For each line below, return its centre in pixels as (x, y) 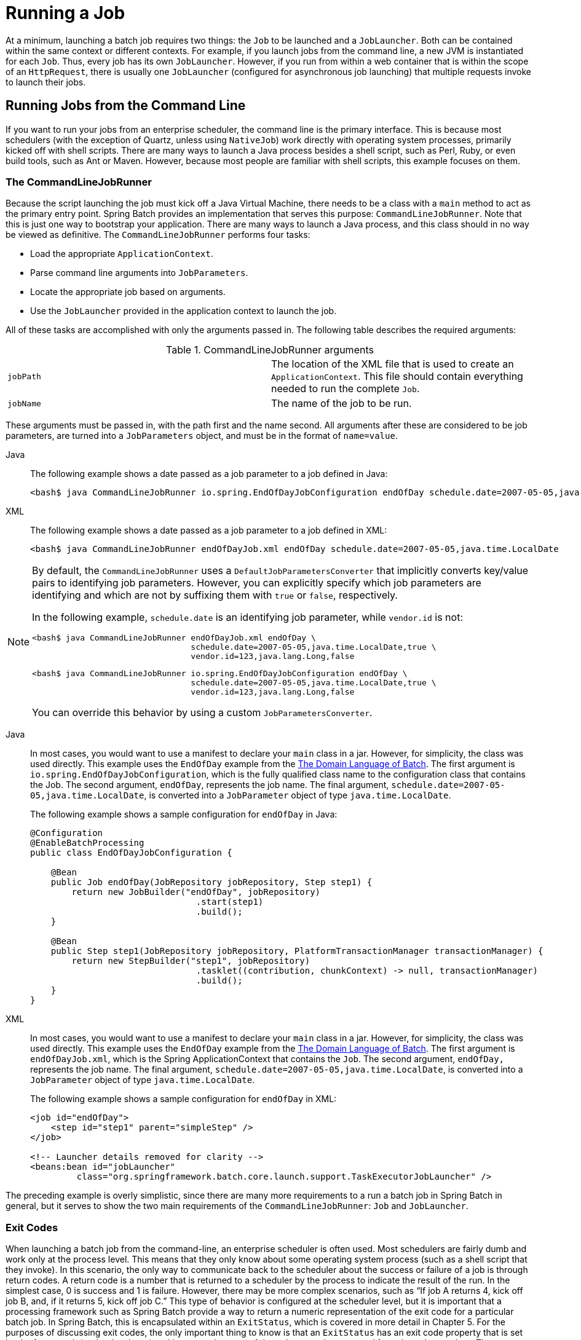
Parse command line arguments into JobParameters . (139, 273)
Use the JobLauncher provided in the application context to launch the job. (184, 311)
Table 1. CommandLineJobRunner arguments (270, 350)
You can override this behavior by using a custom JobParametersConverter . (202, 713)
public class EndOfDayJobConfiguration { (131, 853)
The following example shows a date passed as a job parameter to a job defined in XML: (209, 530)
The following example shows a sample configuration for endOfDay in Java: (184, 814)
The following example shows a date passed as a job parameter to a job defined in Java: (209, 474)
